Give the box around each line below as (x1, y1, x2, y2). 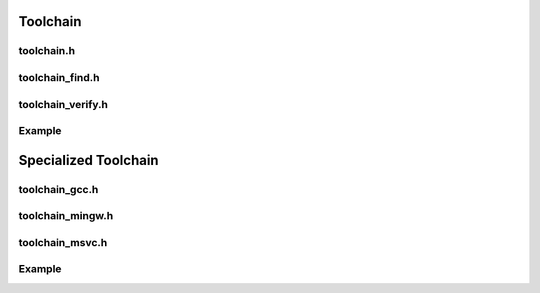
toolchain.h (18, 44, 75, 58)
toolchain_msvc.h (18, 235, 108, 249)
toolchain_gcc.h (18, 182, 99, 196)
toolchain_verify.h (18, 97, 109, 111)
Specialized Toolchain (18, 151, 159, 169)
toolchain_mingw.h (18, 209, 114, 223)
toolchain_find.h (18, 70, 100, 84)
